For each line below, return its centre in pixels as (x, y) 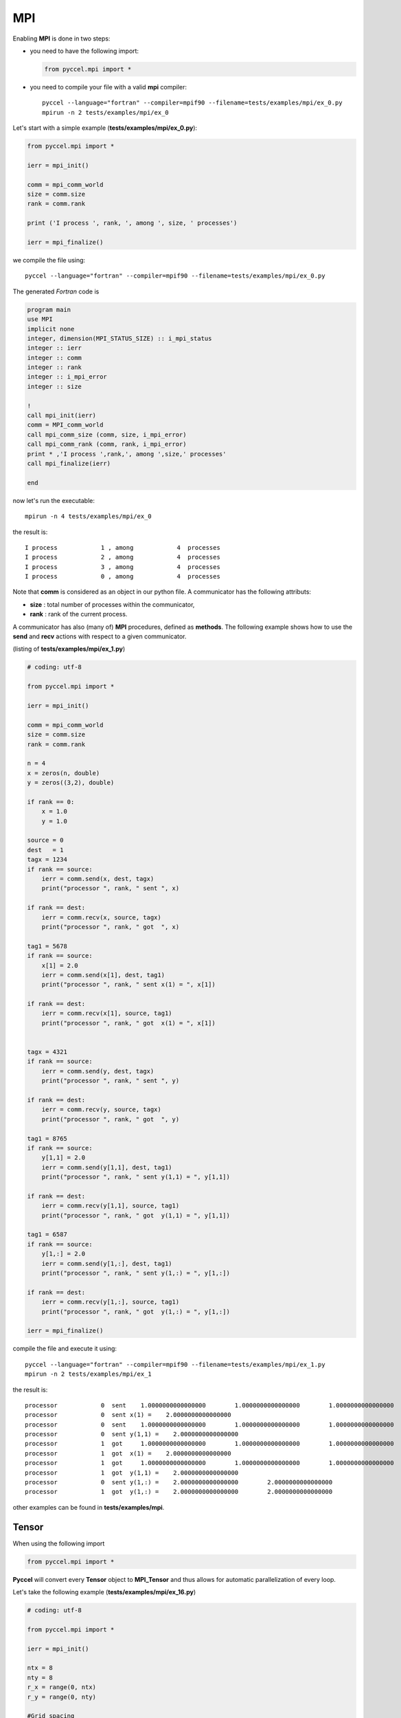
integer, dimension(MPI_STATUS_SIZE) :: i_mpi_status (119, 338)
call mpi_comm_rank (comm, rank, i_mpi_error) (107, 444)
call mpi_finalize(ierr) (69, 463)
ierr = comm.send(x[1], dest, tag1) (103, 975)
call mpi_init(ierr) (61, 415)
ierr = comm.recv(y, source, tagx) (101, 1109)
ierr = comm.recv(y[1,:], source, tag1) (111, 1302)
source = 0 (45, 840)
